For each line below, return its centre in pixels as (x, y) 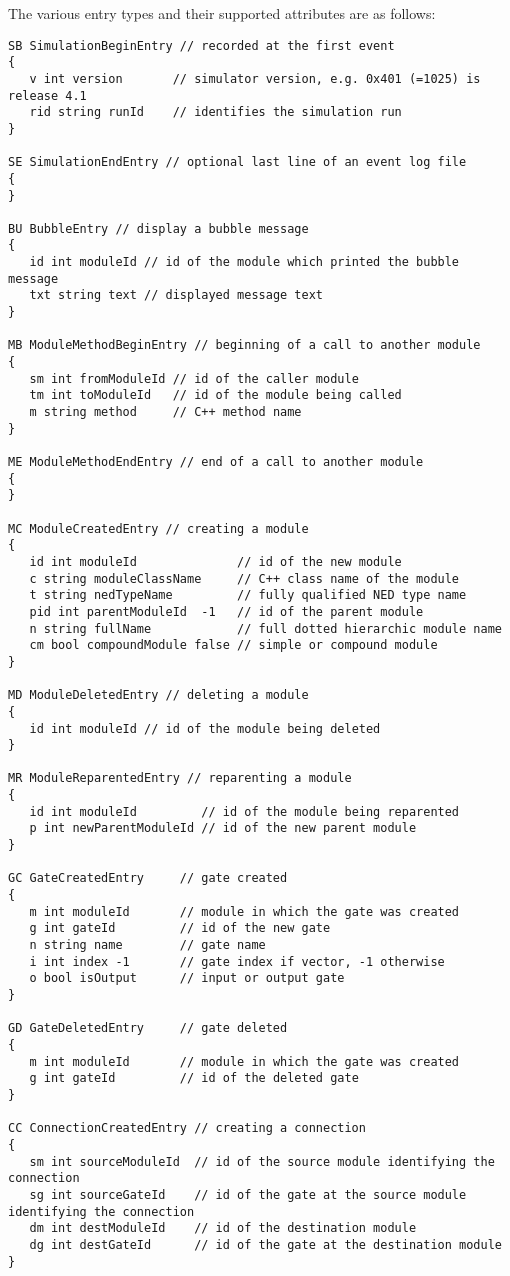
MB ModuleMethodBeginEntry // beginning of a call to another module (244, 345)
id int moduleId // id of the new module (215, 561)
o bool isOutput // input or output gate (187, 978)
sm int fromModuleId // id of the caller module (194, 378)
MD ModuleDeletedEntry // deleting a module (158, 695)
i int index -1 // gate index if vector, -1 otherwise (237, 961)
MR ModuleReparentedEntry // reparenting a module (180, 778)
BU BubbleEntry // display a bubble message (158, 228)
